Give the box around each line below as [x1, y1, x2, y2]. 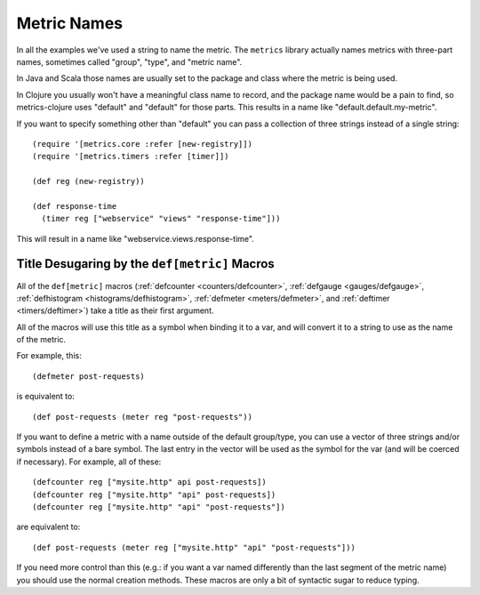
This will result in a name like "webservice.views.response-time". [16, 233, 255, 244]
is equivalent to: [16, 391, 75, 402]
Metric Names [16, 13, 124, 33]
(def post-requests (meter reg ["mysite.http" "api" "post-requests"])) [32, 543, 356, 552]
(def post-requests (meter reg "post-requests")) [32, 412, 253, 422]
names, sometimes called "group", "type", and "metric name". [16, 56, 243, 67]
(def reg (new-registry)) [32, 176, 146, 187]
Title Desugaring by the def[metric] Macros [16, 256, 275, 271]
